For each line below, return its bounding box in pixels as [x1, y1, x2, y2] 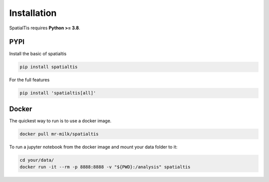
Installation [9, 7, 57, 18]
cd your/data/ [19, 157, 54, 163]
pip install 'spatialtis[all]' [19, 90, 97, 96]
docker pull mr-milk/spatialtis [19, 131, 99, 137]
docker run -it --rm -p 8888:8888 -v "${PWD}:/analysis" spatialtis [19, 164, 191, 170]
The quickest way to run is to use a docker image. [9, 117, 112, 124]
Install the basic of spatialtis [9, 51, 67, 57]
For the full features [9, 77, 50, 83]
